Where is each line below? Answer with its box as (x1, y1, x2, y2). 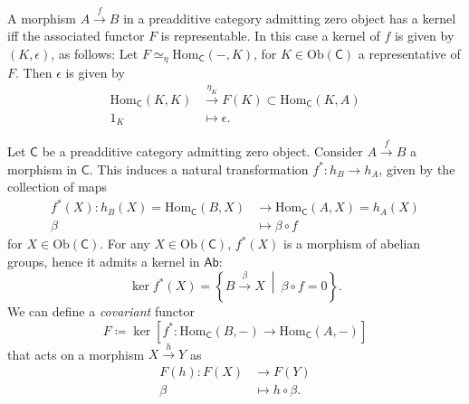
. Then (15, 63, 53, 82)
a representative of (358, 43, 461, 62)
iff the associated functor (7, 26, 145, 45)
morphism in (7, 159, 78, 178)
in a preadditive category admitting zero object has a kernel (123, 8, 456, 27)
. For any (100, 234, 150, 253)
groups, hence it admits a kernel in (7, 252, 200, 271)
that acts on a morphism (7, 344, 145, 363)
